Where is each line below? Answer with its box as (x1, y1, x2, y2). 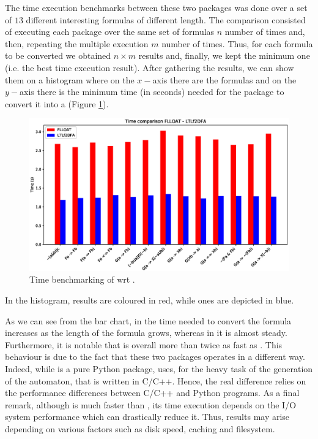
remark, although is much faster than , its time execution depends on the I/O (5, 398, 297, 411)
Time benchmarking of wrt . (29, 273, 135, 286)
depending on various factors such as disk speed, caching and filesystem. (5, 422, 275, 435)
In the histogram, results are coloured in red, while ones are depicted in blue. (5, 293, 294, 306)
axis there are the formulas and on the (152, 73, 297, 86)
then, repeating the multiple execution (5, 37, 149, 50)
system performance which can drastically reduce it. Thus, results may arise (5, 410, 290, 423)
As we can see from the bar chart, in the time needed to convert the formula (5, 314, 292, 327)
